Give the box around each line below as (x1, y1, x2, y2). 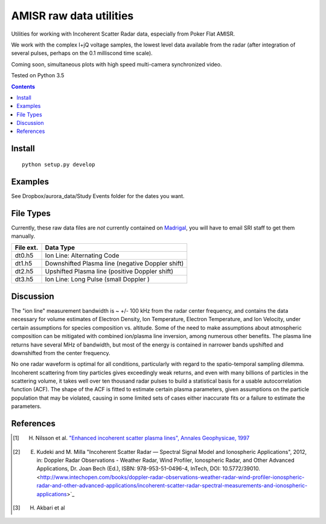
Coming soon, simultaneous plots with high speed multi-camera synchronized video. (11, 60, 222, 68)
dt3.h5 (14, 275, 34, 284)
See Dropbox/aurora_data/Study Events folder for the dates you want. (11, 192, 185, 199)
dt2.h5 (14, 267, 34, 276)
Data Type (45, 243, 75, 252)
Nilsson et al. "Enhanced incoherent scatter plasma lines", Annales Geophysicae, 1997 (35, 435, 250, 442)
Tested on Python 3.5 (11, 72, 65, 79)
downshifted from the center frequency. (11, 349, 111, 356)
